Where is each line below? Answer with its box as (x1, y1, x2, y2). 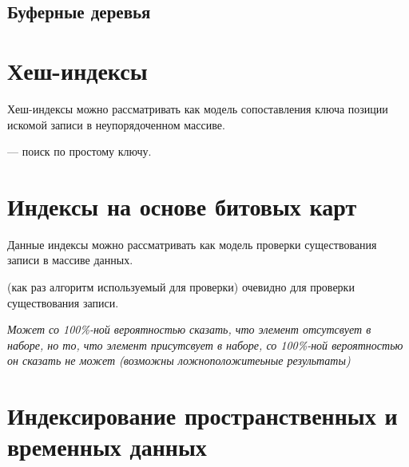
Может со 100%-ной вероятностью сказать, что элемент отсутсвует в (7, 321, 371, 338)
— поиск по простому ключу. (7, 143, 152, 160)
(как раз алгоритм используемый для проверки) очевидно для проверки (7, 279, 355, 295)
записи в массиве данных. (7, 251, 133, 268)
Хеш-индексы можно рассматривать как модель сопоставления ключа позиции (7, 100, 388, 117)
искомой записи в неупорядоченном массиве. (7, 116, 225, 133)
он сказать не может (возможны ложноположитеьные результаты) (7, 352, 351, 369)
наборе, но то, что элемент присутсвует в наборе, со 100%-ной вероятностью (7, 336, 403, 353)
